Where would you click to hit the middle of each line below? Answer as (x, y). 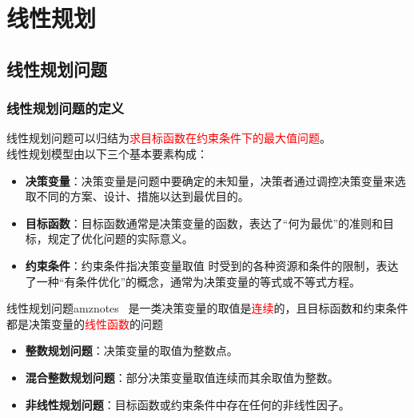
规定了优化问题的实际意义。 (120, 239)
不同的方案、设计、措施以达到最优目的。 (143, 196)
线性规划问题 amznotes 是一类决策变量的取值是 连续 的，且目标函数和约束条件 (207, 308)
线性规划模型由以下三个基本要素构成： (107, 153)
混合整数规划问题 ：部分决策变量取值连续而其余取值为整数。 (182, 377)
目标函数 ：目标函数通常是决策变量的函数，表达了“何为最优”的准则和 (204, 223)
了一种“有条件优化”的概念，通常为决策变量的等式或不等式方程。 (193, 281)
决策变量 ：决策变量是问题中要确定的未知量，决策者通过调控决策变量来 (210, 180)
